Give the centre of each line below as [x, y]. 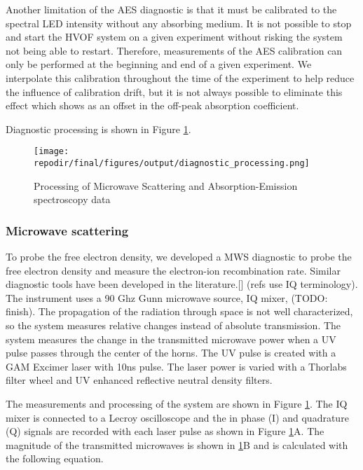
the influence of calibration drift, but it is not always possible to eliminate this [174, 91]
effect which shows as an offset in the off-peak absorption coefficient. [152, 105]
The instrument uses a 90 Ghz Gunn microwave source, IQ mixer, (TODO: [167, 297]
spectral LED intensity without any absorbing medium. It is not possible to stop [179, 23]
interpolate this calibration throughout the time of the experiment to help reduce [180, 77]
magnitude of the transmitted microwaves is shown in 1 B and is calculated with [177, 444]
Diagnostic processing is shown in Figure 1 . [98, 129]
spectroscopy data [72, 199]
